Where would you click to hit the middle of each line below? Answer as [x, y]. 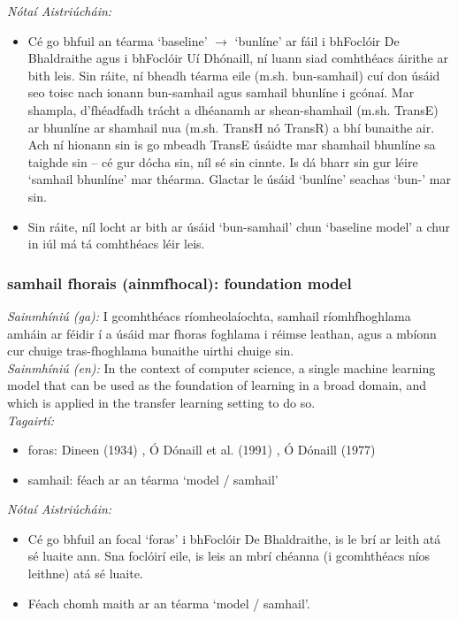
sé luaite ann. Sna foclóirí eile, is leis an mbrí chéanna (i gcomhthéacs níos [229, 556]
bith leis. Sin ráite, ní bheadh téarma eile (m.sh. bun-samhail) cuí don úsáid [234, 75]
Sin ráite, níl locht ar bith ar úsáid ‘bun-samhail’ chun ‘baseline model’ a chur [239, 226]
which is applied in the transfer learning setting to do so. [161, 402]
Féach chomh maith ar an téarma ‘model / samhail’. [169, 603]
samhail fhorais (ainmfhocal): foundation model [179, 283]
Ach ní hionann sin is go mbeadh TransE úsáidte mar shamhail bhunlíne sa [232, 145]
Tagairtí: [31, 420]
